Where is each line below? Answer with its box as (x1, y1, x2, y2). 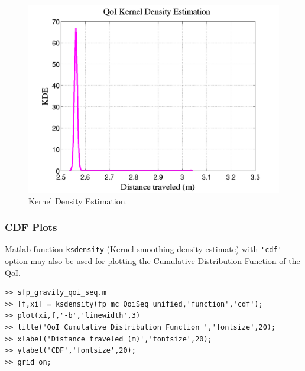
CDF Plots (5, 220, 57, 235)
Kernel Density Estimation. (28, 194, 128, 207)
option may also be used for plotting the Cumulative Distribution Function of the (5, 255, 300, 267)
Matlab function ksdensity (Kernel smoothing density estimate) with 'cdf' (5, 243, 282, 255)
